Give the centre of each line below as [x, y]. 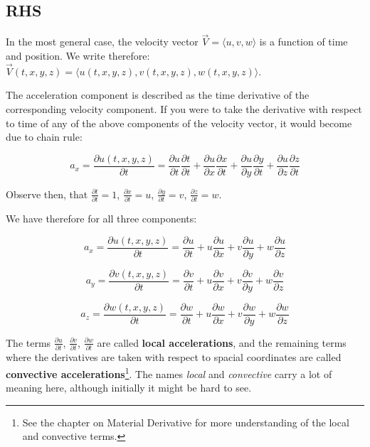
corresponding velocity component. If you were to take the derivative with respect [184, 109]
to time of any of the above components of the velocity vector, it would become [179, 123]
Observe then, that [47, 194]
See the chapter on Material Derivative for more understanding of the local [186, 422]
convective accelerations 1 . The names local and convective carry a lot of [169, 372]
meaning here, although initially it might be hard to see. [129, 388]
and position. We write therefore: [78, 56]
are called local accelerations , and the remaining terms [222, 342]
